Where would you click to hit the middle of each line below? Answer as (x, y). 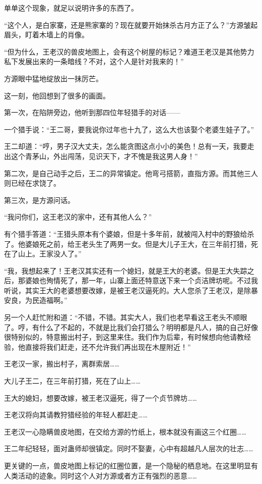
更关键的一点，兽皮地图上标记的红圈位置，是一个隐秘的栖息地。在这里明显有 (131, 465)
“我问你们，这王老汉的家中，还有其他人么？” (78, 217)
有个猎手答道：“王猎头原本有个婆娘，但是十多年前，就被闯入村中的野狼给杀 (129, 233)
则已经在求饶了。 (32, 183)
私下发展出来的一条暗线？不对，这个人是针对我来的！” (94, 61)
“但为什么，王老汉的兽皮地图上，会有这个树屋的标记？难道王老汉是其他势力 (129, 51)
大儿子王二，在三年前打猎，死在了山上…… (72, 381)
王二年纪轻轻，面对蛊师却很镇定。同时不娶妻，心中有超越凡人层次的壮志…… (129, 448)
